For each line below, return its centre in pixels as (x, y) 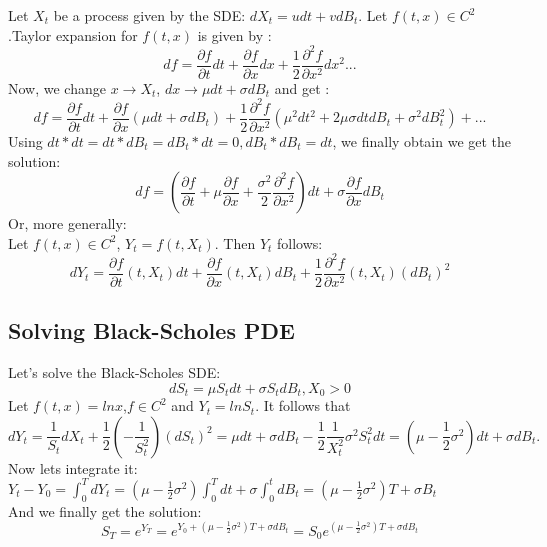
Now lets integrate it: (73, 467)
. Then (235, 242)
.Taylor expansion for (73, 34)
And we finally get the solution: (105, 510)
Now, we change (57, 87)
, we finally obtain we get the (422, 140)
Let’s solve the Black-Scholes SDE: (114, 372)
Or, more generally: (67, 223)
